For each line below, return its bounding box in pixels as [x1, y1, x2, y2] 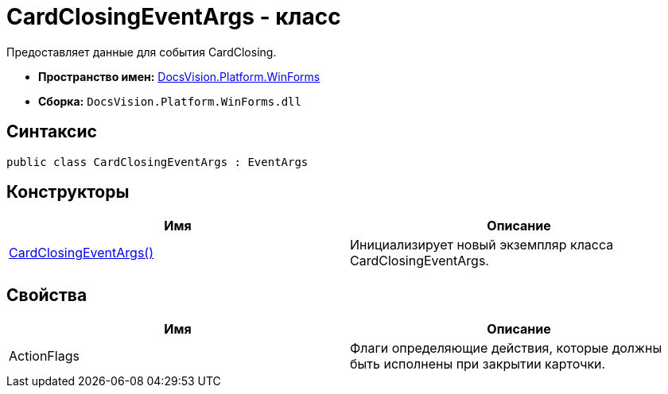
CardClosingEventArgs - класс [6, 3, 341, 30]
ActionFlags [9, 348, 80, 365]
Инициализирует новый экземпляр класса [350, 237, 614, 253]
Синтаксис [6, 122, 97, 142]
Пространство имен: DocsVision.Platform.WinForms [38, 69, 320, 83]
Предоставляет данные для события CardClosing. [6, 44, 277, 59]
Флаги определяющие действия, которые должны [350, 340, 662, 357]
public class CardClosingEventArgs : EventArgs [6, 155, 309, 168]
